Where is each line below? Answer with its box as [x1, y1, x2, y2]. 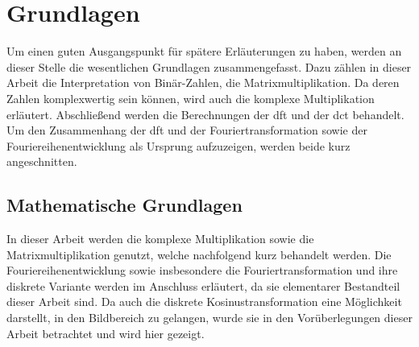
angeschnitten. [6, 153, 77, 170]
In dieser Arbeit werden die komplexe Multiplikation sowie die [6, 230, 314, 247]
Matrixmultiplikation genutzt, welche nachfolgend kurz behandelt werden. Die [6, 246, 392, 262]
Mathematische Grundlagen [6, 192, 243, 217]
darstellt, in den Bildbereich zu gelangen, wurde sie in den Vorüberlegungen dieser [6, 309, 413, 326]
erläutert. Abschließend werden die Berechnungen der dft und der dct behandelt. [6, 105, 404, 122]
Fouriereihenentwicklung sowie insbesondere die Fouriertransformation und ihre [6, 262, 398, 279]
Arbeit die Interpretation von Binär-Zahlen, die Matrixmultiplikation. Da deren [6, 74, 400, 91]
